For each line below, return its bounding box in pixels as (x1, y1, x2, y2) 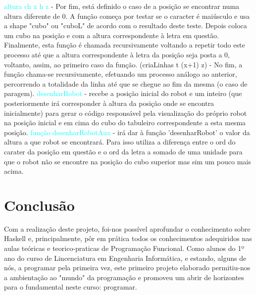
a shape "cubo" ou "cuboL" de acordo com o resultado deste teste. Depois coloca (4, 20, 247, 31)
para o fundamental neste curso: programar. (4, 282, 137, 292)
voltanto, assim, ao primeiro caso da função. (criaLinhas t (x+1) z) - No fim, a (4, 59, 243, 69)
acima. (4, 166, 24, 176)
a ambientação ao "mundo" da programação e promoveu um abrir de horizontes (4, 272, 244, 282)
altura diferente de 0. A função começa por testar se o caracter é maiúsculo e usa (4, 10, 250, 21)
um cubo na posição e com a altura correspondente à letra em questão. (4, 30, 219, 40)
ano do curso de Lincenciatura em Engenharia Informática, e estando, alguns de (4, 252, 247, 263)
